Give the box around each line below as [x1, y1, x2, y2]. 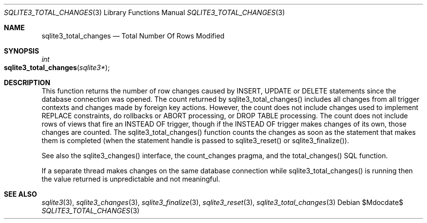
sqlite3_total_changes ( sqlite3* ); [4, 63, 110, 72]
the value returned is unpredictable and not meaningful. [41, 175, 220, 183]
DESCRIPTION [4, 78, 51, 87]
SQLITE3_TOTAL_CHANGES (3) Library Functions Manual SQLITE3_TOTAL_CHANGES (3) [4, 8, 285, 17]
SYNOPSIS [4, 47, 39, 55]
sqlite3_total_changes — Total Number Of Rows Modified [41, 32, 225, 40]
